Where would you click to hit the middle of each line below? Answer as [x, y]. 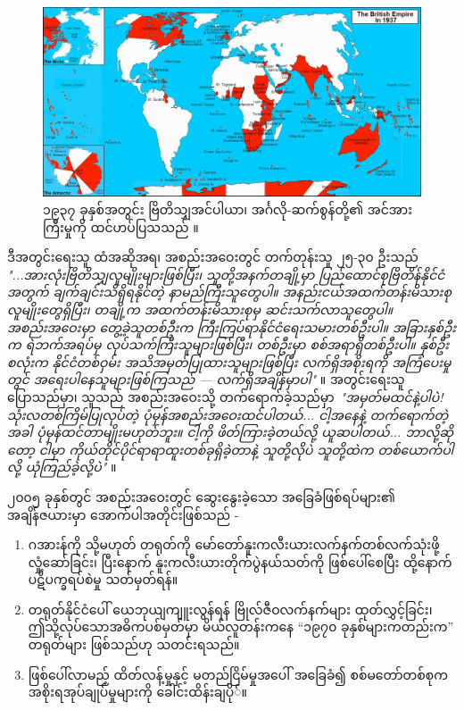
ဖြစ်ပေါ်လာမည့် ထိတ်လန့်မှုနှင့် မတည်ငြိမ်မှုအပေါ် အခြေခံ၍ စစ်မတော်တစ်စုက [238, 674]
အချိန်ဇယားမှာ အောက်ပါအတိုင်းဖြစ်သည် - [123, 514]
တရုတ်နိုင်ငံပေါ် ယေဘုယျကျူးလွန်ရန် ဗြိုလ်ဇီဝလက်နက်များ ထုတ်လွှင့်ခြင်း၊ [230, 609]
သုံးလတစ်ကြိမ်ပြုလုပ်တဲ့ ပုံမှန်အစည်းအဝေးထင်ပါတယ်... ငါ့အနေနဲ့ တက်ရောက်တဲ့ [228, 414]
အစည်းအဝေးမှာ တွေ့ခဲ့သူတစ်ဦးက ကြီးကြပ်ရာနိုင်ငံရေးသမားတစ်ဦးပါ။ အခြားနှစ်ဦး [232, 326]
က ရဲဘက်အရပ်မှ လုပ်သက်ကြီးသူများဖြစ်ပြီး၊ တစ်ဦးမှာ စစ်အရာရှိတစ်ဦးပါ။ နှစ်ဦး [228, 344]
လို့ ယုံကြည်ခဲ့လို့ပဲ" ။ [62, 467]
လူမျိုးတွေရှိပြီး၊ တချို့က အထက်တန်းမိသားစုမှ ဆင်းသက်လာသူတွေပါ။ [200, 309]
